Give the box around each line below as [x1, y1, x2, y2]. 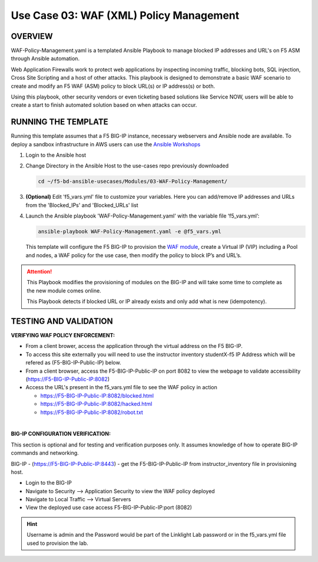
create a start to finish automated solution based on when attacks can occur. [11, 101, 197, 109]
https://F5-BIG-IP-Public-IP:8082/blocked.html [40, 392, 154, 399]
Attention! [26, 268, 52, 275]
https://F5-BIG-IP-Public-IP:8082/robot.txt [40, 409, 144, 416]
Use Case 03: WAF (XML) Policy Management [11, 9, 240, 22]
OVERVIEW [11, 31, 53, 41]
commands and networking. [11, 449, 79, 456]
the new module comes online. [26, 287, 101, 294]
